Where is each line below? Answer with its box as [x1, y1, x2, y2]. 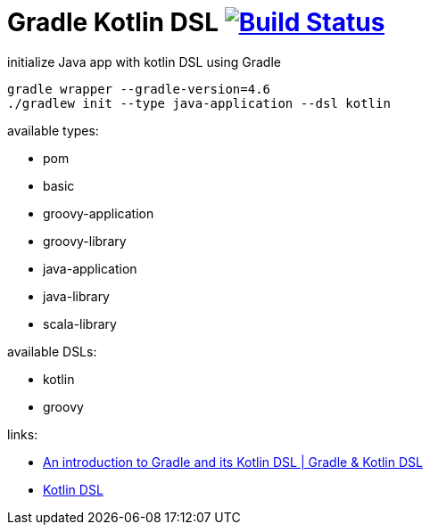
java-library [43, 288, 110, 304]
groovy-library [43, 233, 127, 249]
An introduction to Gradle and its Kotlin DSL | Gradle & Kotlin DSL [43, 454, 423, 470]
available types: [7, 122, 99, 138]
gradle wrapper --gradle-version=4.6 [7, 81, 271, 96]
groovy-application [43, 205, 154, 221]
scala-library [43, 315, 117, 331]
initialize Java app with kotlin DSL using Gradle [7, 53, 281, 70]
